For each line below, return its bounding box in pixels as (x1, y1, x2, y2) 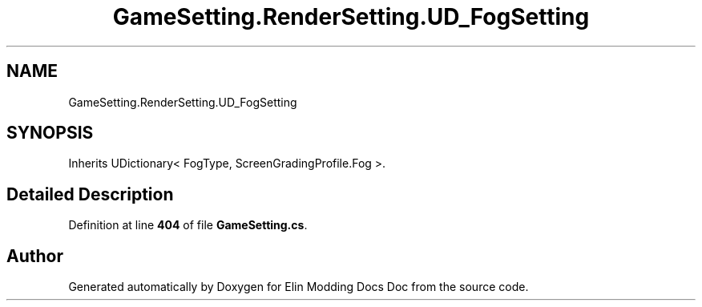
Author (6, 245, 63, 266)
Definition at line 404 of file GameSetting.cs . (68, 218, 308, 232)
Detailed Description (6, 184, 174, 204)
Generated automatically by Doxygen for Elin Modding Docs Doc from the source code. (68, 280, 529, 294)
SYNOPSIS (6, 123, 94, 143)
